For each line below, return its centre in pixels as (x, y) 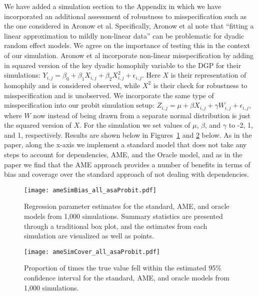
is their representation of (208, 75)
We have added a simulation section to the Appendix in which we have (113, 6)
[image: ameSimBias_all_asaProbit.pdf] (90, 190)
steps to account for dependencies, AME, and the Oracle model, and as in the (123, 154)
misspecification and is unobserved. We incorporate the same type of (109, 95)
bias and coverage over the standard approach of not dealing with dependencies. (127, 174)
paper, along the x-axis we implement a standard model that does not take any (125, 144)
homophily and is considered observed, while (72, 85)
